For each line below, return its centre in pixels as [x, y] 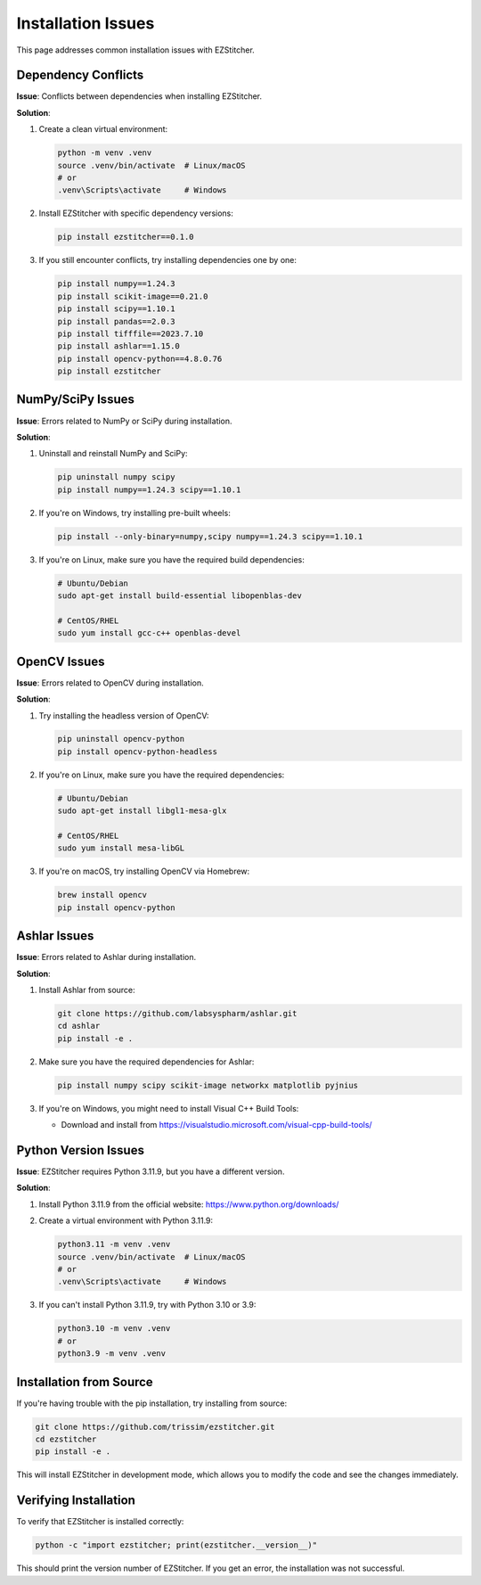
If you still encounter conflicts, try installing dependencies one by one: [168, 260]
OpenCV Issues [61, 661]
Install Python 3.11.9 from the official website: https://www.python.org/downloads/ [189, 1204]
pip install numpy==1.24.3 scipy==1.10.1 [149, 489]
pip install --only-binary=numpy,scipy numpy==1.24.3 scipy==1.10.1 [210, 536]
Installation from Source [85, 1382]
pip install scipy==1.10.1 [116, 309]
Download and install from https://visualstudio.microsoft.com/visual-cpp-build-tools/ [217, 1125]
